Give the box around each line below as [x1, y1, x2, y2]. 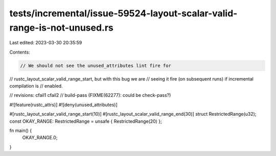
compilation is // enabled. [9, 83, 63, 89]
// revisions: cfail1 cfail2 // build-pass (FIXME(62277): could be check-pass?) [9, 92, 171, 98]
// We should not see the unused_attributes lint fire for [20, 63, 171, 68]
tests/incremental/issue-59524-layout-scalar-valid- [9, 8, 238, 19]
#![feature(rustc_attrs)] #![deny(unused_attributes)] [9, 101, 118, 108]
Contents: [9, 49, 30, 55]
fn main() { [9, 127, 32, 134]
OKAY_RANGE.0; [22, 135, 58, 141]
